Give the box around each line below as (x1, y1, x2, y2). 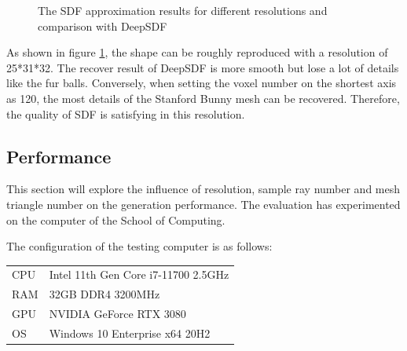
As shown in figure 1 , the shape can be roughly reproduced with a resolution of (6, 44, 388, 60)
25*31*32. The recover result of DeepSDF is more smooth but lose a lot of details (6, 59, 399, 75)
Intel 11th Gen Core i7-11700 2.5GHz (49, 266, 229, 283)
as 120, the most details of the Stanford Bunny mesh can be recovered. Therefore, (6, 90, 400, 106)
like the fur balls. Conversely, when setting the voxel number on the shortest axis (6, 75, 397, 91)
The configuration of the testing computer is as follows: (6, 238, 273, 254)
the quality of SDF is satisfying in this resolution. (6, 105, 245, 122)
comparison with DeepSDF (38, 17, 167, 34)
